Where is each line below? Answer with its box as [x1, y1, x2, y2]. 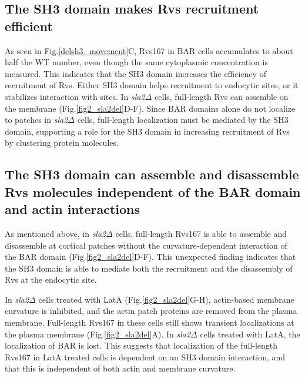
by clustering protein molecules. [5, 136, 119, 149]
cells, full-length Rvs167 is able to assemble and [115, 227, 287, 239]
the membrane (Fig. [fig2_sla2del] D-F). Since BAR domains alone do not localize [5, 102, 296, 114]
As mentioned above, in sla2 [5, 227, 106, 239]
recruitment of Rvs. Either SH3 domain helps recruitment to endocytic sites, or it [5, 79, 299, 91]
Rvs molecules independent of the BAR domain [5, 182, 301, 200]
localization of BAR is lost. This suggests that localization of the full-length [5, 339, 278, 352]
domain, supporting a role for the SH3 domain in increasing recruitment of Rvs [5, 125, 290, 137]
